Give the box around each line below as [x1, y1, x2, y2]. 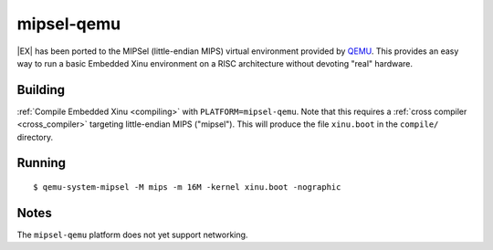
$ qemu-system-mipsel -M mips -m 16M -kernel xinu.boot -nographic [33, 182, 341, 193]
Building [16, 82, 66, 98]
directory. [16, 131, 54, 142]
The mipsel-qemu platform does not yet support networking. [16, 229, 248, 240]
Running [16, 155, 67, 171]
